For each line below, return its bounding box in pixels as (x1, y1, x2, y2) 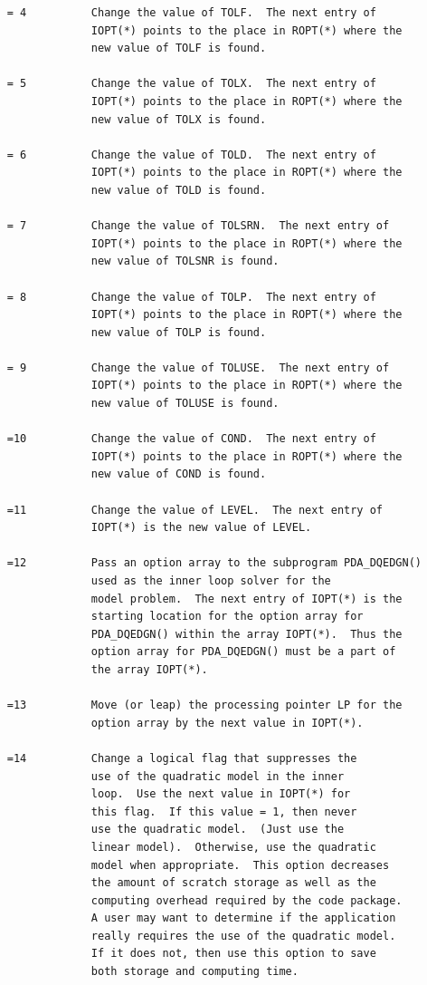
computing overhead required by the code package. (90, 893, 403, 907)
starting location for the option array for (90, 610, 364, 623)
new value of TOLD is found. (90, 183, 267, 197)
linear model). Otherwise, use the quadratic (90, 840, 376, 854)
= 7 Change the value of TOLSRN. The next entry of (6, 219, 390, 233)
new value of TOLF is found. (90, 42, 267, 55)
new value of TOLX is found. (90, 112, 267, 126)
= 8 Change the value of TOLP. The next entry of (6, 290, 376, 304)
